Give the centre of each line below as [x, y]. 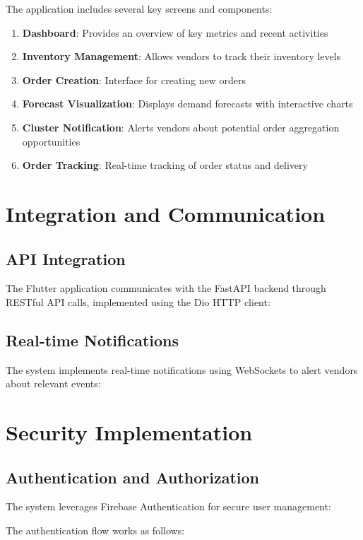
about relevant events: [53, 383]
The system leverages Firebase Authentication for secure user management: [168, 506]
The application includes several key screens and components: [139, 8]
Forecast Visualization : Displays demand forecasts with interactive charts [188, 104]
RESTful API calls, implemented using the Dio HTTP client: [138, 301]
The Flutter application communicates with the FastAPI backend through [166, 288]
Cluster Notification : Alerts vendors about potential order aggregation [181, 127]
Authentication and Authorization [132, 477]
